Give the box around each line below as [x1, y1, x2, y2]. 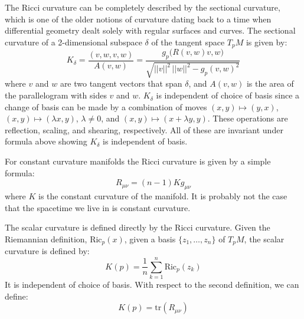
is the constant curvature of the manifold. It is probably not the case [38, 190, 287, 202]
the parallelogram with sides [5, 89, 107, 101]
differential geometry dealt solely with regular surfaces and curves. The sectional [5, 24, 296, 37]
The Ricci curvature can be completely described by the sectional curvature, [5, 1, 280, 13]
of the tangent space [151, 35, 225, 48]
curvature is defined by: [5, 245, 90, 257]
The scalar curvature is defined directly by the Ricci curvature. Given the [5, 221, 270, 234]
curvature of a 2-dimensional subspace [5, 35, 142, 48]
